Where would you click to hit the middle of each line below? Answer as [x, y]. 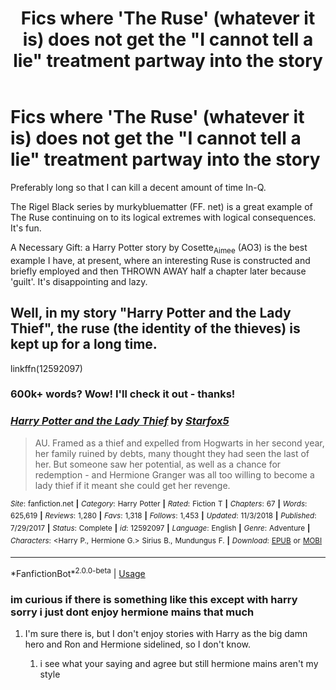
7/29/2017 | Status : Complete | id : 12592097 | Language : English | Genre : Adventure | [160, 528]
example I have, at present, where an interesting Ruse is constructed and [160, 260]
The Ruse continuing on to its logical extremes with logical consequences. [163, 217]
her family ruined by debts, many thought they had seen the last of [172, 453]
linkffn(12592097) [46, 368]
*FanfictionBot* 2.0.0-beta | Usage [78, 573]
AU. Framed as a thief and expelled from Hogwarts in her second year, [179, 443]
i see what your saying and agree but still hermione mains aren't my [179, 664]
